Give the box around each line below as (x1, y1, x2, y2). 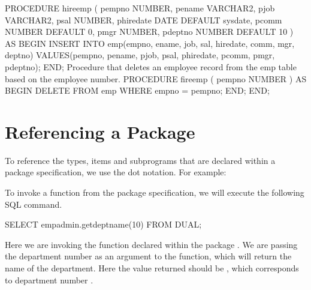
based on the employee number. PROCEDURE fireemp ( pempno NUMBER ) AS (5, 72, 307, 85)
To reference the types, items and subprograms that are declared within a (5, 154, 276, 166)
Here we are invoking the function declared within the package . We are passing (5, 238, 298, 250)
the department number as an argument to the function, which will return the (5, 250, 292, 262)
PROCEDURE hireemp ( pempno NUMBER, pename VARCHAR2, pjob (5, 2, 275, 14)
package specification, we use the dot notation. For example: (5, 166, 227, 178)
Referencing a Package (5, 119, 195, 143)
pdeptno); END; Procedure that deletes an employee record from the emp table (5, 60, 297, 73)
